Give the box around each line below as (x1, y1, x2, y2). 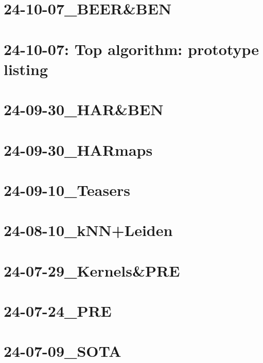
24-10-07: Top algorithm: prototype (4, 38, 259, 59)
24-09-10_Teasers (4, 179, 130, 200)
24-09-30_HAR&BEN (4, 99, 164, 120)
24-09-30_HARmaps (4, 139, 153, 160)
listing (4, 58, 48, 79)
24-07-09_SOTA (4, 340, 121, 361)
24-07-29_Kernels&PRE (4, 260, 180, 281)
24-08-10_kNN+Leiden (4, 220, 173, 241)
